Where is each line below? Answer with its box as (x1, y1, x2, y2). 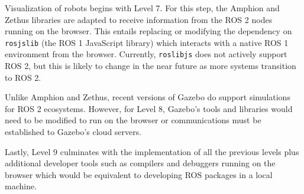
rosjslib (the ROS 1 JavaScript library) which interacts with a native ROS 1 (5, 36, 289, 48)
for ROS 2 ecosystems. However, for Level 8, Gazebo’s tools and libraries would (5, 102, 293, 114)
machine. (5, 180, 37, 192)
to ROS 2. (5, 71, 41, 83)
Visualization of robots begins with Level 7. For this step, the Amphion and (5, 2, 280, 14)
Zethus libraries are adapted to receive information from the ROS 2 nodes (5, 13, 273, 25)
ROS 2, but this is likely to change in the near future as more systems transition (5, 60, 296, 72)
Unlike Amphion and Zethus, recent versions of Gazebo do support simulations (5, 91, 290, 103)
